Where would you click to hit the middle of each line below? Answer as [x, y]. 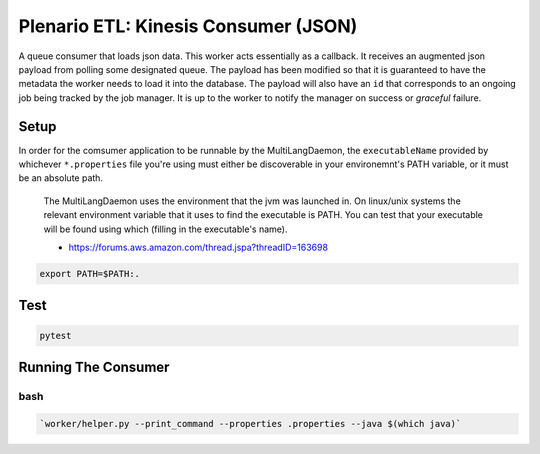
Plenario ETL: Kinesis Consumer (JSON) [188, 26]
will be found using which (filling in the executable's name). [165, 229]
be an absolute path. [61, 178]
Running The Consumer [94, 366]
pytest [55, 335]
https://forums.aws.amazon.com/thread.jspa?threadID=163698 [198, 247]
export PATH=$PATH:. [89, 273]
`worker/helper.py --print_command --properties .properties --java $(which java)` [250, 423]
